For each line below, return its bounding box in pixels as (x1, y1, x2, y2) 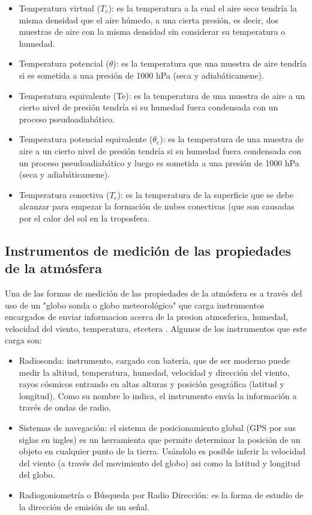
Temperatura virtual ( (19, 2, 100, 14)
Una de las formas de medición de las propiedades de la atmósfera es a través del (5, 287, 302, 300)
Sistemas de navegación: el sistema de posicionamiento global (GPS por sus (19, 421, 296, 434)
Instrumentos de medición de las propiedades (5, 241, 291, 259)
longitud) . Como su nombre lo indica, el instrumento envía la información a (19, 389, 297, 402)
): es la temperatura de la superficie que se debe (117, 188, 294, 200)
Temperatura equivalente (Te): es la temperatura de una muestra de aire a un (19, 89, 305, 101)
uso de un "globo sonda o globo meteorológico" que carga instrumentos (5, 298, 265, 311)
